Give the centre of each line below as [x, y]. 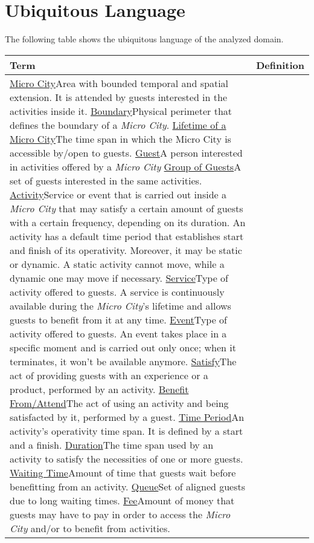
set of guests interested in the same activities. [106, 180]
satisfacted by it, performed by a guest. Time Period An [127, 417]
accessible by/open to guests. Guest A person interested [126, 152]
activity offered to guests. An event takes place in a [118, 333]
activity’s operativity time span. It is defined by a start [127, 431]
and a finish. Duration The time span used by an [112, 444]
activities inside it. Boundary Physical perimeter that [121, 111]
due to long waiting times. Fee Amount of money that [122, 500]
